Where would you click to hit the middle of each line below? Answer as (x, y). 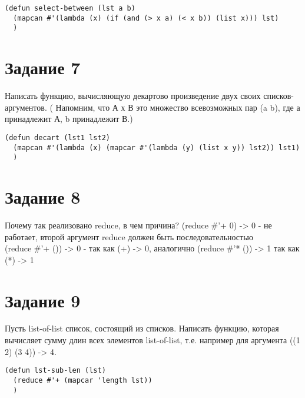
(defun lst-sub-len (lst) (55, 371)
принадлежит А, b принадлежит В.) (69, 119)
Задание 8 (43, 197)
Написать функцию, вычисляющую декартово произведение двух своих (133, 96)
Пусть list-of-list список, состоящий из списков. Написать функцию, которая (142, 328)
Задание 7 (43, 67)
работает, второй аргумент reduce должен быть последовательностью (129, 236)
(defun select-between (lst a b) (70, 8)
